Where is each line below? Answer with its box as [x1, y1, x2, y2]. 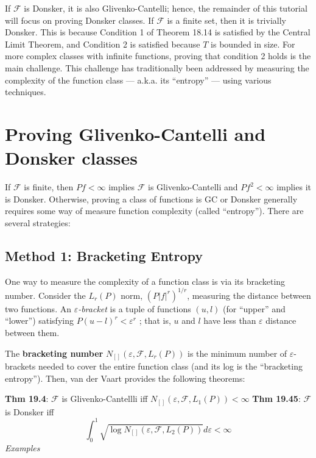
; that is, [139, 314, 171, 327]
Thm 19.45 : [252, 392, 301, 405]
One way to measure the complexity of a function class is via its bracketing [5, 274, 286, 287]
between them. [5, 326, 60, 338]
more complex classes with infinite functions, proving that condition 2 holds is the [5, 49, 311, 62]
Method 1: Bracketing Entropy [5, 246, 203, 265]
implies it [276, 181, 311, 193]
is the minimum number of [188, 346, 287, 359]
